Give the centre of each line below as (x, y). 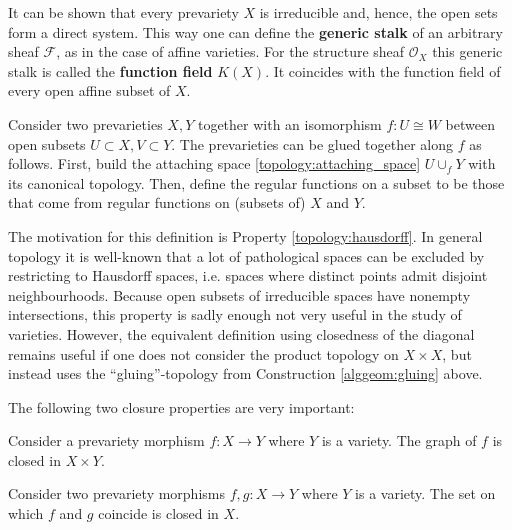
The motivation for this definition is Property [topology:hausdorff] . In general (245, 235)
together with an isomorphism (289, 123)
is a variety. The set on (425, 493)
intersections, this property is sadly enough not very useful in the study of (235, 314)
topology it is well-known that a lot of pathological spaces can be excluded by (246, 255)
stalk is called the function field (110, 70)
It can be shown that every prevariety (123, 12)
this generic (467, 51)
